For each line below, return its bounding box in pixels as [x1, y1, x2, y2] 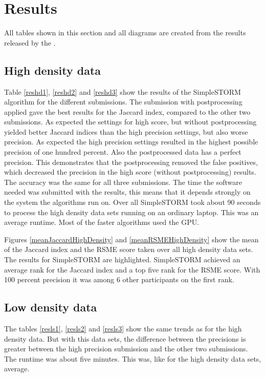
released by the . [4, 37, 56, 48]
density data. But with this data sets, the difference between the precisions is [4, 333, 246, 344]
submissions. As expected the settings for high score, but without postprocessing [4, 116, 257, 127]
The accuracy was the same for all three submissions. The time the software [4, 176, 242, 187]
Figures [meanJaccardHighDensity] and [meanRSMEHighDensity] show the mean [4, 234, 259, 244]
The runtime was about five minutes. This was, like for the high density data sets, [4, 353, 261, 364]
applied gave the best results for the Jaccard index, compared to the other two [4, 106, 251, 117]
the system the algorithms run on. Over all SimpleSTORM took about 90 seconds [4, 197, 261, 207]
